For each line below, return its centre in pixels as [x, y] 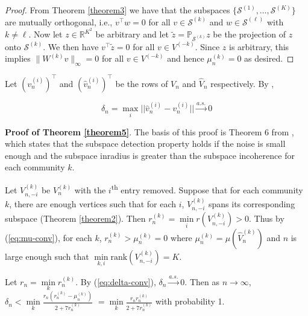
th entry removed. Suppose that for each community [207, 189]
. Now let [46, 34]
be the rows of [142, 83]
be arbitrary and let [132, 34]
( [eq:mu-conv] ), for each [49, 237]
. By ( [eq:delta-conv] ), [116, 281]
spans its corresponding [252, 203]
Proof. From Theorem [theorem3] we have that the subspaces [118, 10]
